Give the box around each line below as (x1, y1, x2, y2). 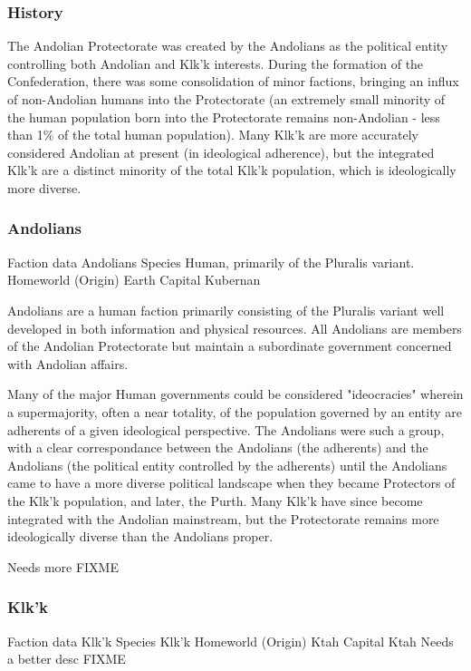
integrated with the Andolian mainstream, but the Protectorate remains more (7, 509, 439, 528)
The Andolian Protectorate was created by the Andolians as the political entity (7, 36, 448, 55)
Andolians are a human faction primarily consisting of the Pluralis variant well (7, 300, 445, 319)
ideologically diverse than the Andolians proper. (7, 527, 274, 546)
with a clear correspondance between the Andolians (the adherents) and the (7, 438, 428, 457)
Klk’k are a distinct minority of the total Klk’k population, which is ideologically (7, 160, 457, 180)
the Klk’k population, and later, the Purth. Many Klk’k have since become (7, 491, 423, 510)
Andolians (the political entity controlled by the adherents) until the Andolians (7, 455, 447, 474)
